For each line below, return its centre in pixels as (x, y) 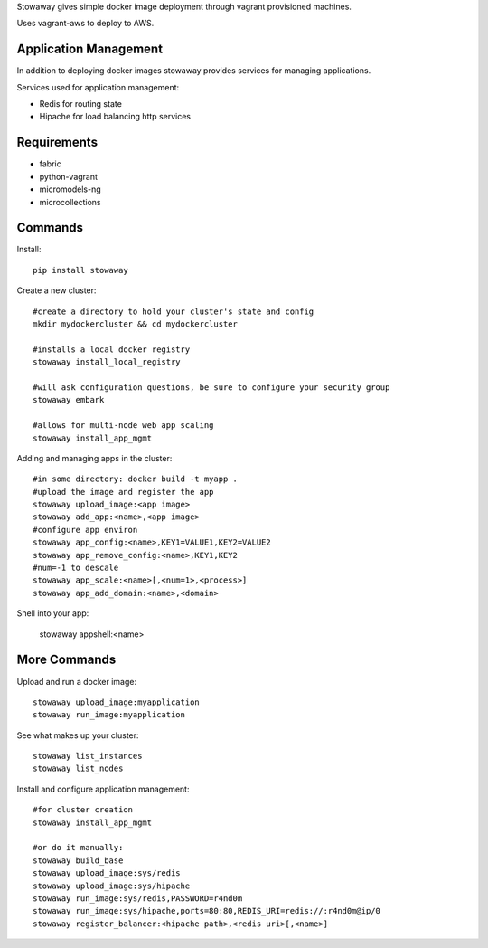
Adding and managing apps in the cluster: (94, 458)
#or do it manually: (78, 848)
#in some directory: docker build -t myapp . (136, 479)
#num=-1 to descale (76, 568)
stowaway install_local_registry (107, 362)
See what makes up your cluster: (78, 735)
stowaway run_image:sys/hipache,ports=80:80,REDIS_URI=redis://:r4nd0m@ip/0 (207, 911)
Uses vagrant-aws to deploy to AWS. (85, 24)
